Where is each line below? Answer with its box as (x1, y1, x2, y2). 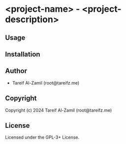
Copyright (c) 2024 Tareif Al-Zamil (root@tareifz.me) (5, 107, 112, 113)
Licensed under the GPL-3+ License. (5, 134, 80, 141)
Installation (5, 50, 40, 58)
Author (5, 67, 27, 75)
